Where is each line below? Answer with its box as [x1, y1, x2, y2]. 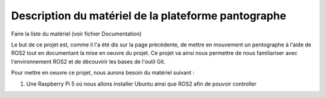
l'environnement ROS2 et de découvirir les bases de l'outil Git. [11, 58, 166, 65]
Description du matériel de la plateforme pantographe [11, 9, 287, 22]
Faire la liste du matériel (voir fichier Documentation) [11, 30, 142, 37]
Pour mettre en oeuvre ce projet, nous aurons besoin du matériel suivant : [11, 69, 194, 77]
